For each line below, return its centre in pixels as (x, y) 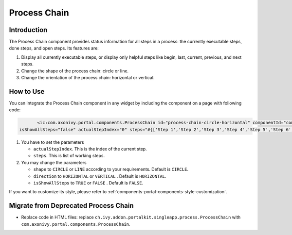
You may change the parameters (54, 162)
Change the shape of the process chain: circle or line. (75, 71)
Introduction (28, 30)
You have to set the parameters (53, 142)
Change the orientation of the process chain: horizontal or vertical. (88, 78)
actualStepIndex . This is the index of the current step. (90, 149)
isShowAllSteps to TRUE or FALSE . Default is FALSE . (88, 183)
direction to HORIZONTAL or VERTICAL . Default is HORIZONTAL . (100, 176)
